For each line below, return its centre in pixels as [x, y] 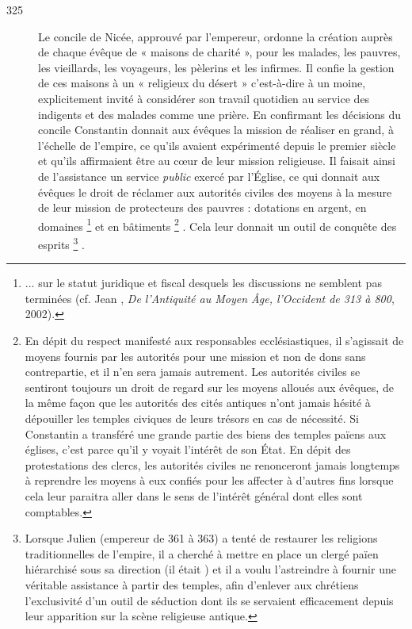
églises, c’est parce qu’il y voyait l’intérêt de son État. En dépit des [188, 449]
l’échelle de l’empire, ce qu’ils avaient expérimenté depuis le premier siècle [217, 145]
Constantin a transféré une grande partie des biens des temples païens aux [206, 433]
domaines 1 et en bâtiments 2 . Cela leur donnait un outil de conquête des [217, 224]
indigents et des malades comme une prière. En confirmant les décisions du [220, 114]
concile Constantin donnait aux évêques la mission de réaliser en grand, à [216, 130]
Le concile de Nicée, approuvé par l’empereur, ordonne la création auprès [216, 36]
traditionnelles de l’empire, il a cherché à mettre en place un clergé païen [202, 553]
